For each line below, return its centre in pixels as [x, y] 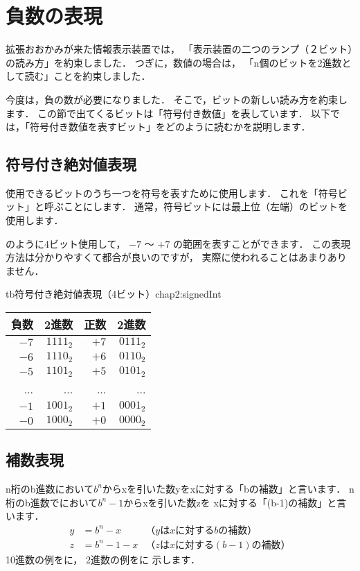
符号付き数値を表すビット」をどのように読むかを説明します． [170, 127]
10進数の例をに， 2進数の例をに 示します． [103, 559]
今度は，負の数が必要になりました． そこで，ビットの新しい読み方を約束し [177, 99]
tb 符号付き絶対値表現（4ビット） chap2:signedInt [114, 294]
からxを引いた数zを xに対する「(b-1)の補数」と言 [235, 502]
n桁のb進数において [50, 488]
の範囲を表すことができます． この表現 [262, 243]
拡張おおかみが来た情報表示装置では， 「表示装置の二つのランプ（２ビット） [179, 49]
